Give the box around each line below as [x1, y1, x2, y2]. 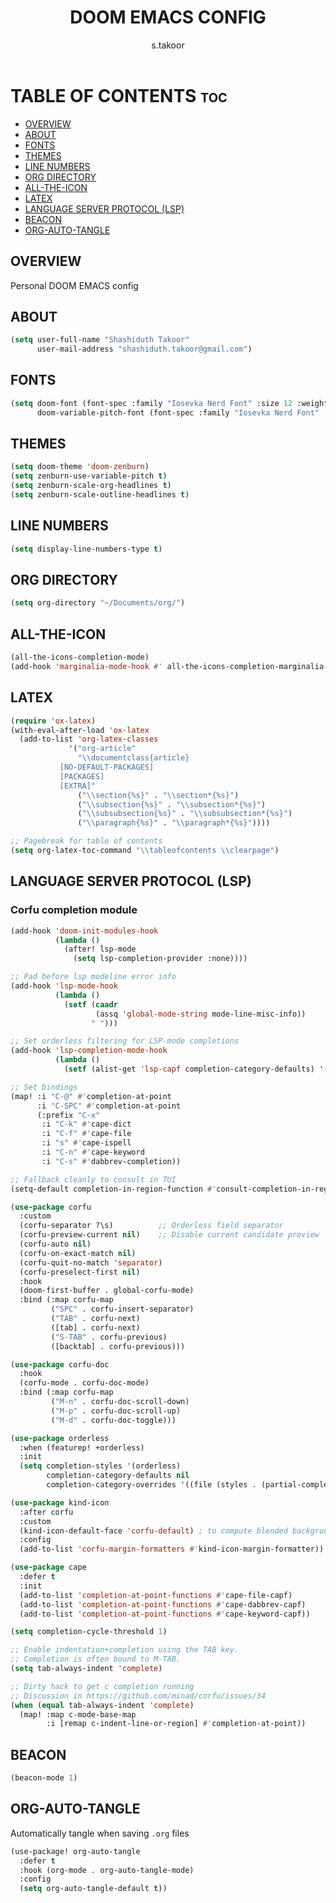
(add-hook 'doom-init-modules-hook [10, 926, 159, 936]
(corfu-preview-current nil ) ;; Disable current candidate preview [19, 1230, 320, 1240]
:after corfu [19, 1507, 74, 1517]
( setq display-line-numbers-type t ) [10, 544, 163, 554]
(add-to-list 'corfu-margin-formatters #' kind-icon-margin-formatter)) [19, 1544, 325, 1555]
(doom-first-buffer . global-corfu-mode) [19, 1286, 195, 1296]
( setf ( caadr [63, 999, 118, 1010]
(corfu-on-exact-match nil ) [19, 1248, 137, 1258]
